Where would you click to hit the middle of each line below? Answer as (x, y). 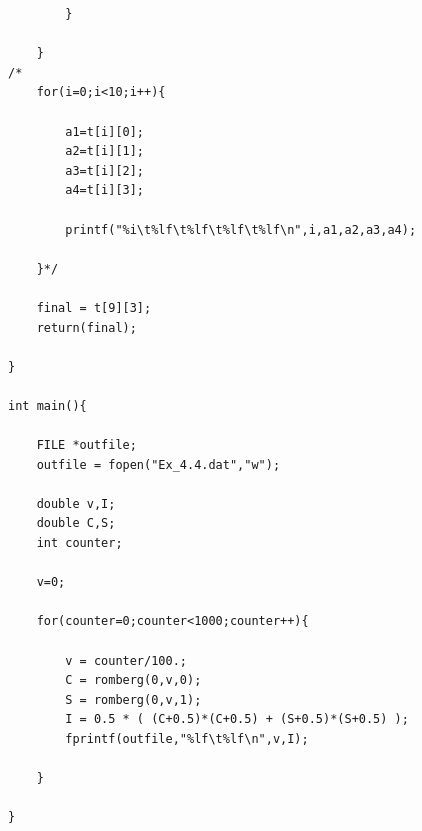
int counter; (79, 543)
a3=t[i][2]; (105, 170)
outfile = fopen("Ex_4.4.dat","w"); (158, 464)
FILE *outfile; (86, 445)
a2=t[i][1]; (105, 151)
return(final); (86, 327)
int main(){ (47, 405)
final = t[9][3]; (94, 307)
